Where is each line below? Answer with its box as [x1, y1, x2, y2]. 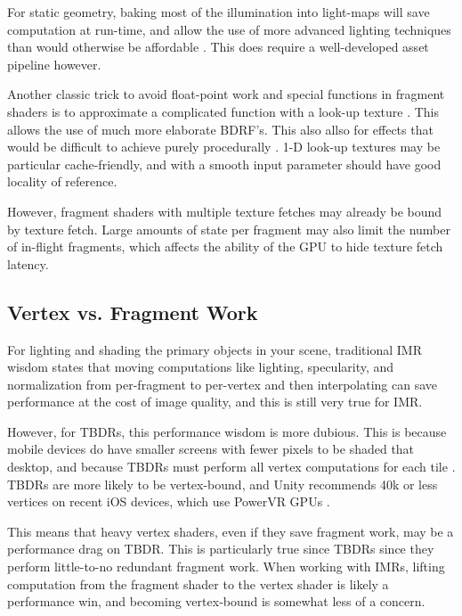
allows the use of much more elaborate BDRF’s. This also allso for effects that [7, 119, 434, 138]
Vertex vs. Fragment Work [7, 298, 258, 325]
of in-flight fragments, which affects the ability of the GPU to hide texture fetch [7, 237, 443, 256]
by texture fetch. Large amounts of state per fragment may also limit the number [7, 219, 450, 238]
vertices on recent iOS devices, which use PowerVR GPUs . [7, 492, 330, 511]
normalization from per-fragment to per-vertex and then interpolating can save [7, 374, 437, 393]
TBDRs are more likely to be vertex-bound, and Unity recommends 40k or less [7, 474, 438, 493]
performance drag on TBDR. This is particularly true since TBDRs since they [7, 539, 434, 558]
